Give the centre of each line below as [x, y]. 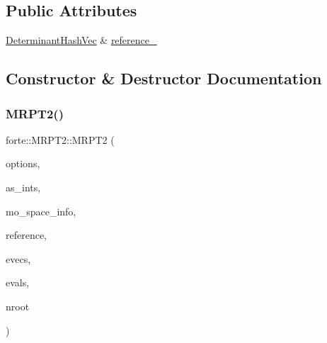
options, [23, 163]
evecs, [18, 258]
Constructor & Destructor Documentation [164, 78]
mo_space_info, [41, 211]
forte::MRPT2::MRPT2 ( [60, 139]
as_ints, [23, 187]
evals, [18, 282]
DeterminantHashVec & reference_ [81, 40]
